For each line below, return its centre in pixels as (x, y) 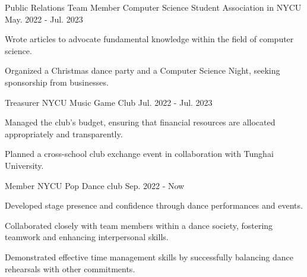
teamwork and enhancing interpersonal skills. (87, 237)
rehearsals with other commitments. (70, 268)
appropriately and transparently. (64, 133)
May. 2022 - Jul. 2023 (44, 19)
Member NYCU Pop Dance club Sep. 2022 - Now (95, 185)
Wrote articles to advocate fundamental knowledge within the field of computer (149, 39)
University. (24, 165)
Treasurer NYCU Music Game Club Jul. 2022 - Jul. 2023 (109, 102)
